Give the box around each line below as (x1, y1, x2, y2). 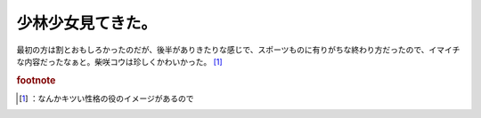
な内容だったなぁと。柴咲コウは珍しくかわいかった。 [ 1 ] (16, 56, 223, 67)
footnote (16, 74, 56, 86)
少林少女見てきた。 (16, 13, 158, 33)
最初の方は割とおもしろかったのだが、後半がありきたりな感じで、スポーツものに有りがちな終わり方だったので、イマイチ (16, 44, 461, 55)
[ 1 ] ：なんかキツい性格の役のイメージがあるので (19, 93, 195, 104)
